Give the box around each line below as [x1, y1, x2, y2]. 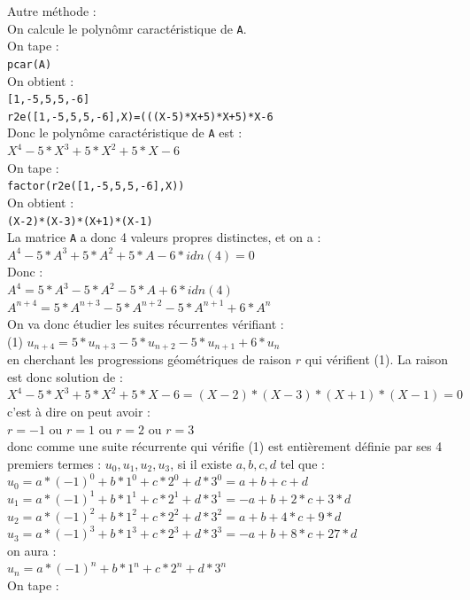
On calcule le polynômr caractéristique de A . [7, 19, 247, 37]
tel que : [280, 454, 325, 472]
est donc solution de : [7, 367, 123, 386]
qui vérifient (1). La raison [304, 350, 449, 369]
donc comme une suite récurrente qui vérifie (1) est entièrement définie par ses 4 [7, 437, 443, 456]
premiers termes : [7, 454, 102, 472]
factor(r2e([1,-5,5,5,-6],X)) [7, 180, 185, 193]
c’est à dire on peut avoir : [7, 402, 150, 421]
